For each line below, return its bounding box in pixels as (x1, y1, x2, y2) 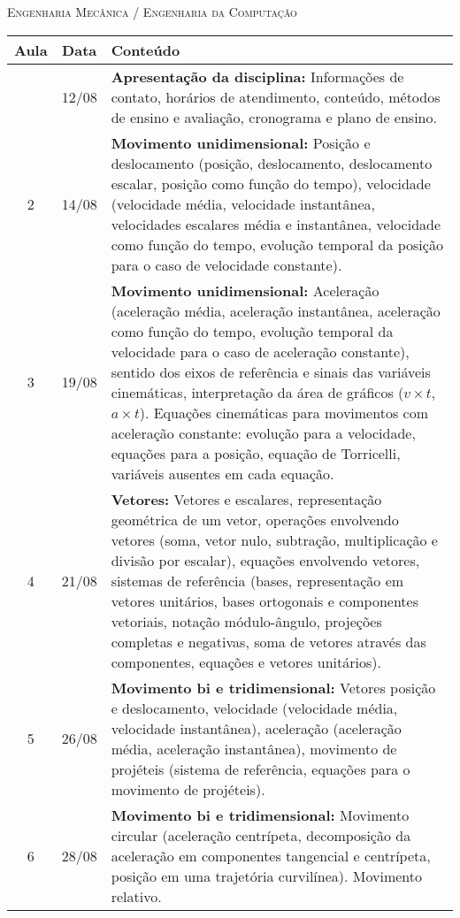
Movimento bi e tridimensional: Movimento (111, 804, 410, 825)
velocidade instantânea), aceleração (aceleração (111, 717, 402, 738)
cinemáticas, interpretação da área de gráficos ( (111, 381, 404, 402)
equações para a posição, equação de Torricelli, (111, 442, 401, 463)
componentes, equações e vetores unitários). (111, 651, 381, 672)
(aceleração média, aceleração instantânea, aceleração (111, 300, 441, 321)
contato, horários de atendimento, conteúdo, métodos (111, 86, 441, 107)
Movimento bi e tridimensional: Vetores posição (111, 677, 436, 698)
